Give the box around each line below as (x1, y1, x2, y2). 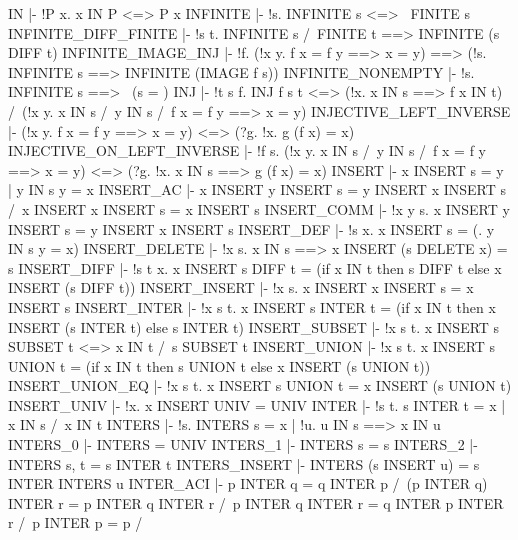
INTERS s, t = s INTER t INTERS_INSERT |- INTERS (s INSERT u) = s (8, 453, 480, 474)
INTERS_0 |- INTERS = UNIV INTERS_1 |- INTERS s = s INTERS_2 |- (8, 434, 478, 455)
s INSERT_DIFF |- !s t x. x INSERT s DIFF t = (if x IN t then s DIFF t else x (8, 257, 502, 278)
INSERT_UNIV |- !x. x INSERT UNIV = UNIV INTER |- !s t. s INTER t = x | (8, 394, 506, 415)
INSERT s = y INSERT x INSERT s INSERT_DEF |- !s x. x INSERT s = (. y (8, 218, 495, 239)
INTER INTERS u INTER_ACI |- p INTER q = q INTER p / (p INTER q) (8, 473, 488, 494)
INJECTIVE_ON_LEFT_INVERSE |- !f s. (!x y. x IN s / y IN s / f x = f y (8, 140, 486, 161)
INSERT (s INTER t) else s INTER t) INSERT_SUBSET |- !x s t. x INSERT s (8, 316, 500, 337)
